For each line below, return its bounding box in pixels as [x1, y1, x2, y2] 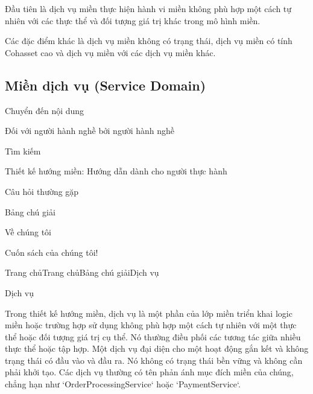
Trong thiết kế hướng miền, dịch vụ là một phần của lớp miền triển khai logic [5, 307, 292, 319]
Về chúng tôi [5, 226, 51, 238]
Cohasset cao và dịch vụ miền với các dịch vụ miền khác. [5, 46, 216, 59]
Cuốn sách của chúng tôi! [5, 246, 98, 258]
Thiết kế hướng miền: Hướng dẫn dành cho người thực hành [5, 165, 227, 177]
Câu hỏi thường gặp [5, 185, 79, 197]
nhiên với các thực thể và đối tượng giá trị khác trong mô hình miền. [5, 14, 261, 27]
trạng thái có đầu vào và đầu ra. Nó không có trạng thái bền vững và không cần [5, 354, 303, 366]
